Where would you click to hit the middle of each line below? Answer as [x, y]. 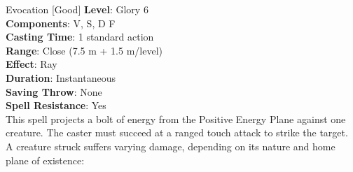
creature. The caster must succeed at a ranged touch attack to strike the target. [177, 132]
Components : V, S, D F [61, 23]
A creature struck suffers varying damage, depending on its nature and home [171, 146]
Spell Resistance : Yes [56, 105]
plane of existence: [45, 160]
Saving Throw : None [54, 91]
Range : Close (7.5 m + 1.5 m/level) [84, 50]
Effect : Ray [32, 64]
